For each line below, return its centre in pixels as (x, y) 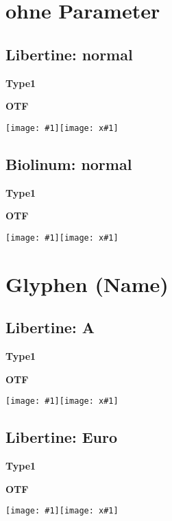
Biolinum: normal (69, 163)
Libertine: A (50, 327)
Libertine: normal (69, 54)
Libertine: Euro (61, 437)
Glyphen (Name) (87, 283)
